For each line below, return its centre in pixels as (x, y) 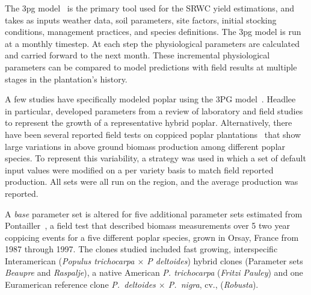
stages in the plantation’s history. (66, 79)
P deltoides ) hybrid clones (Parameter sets (225, 260)
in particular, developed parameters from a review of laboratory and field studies (154, 110)
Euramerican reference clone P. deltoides (80, 284)
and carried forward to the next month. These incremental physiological (137, 55)
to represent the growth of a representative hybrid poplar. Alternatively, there (149, 123)
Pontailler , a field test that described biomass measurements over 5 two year (148, 225)
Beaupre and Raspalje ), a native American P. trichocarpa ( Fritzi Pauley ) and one (154, 272)
